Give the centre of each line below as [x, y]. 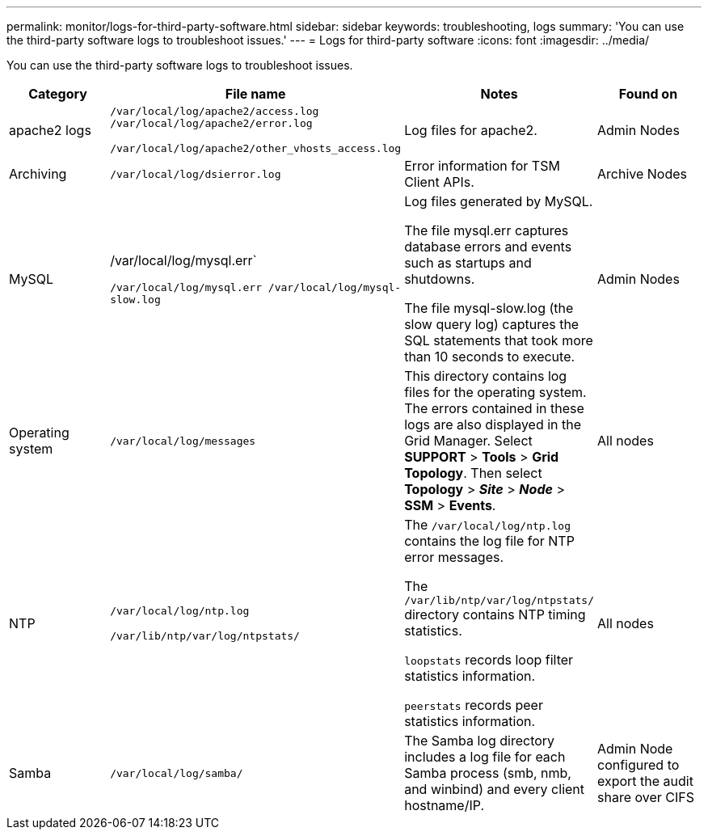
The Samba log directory [480, 741]
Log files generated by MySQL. [499, 201]
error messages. [454, 557]
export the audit [645, 781]
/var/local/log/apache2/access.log [215, 111]
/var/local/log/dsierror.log [196, 174]
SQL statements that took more [499, 340]
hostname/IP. [445, 805]
